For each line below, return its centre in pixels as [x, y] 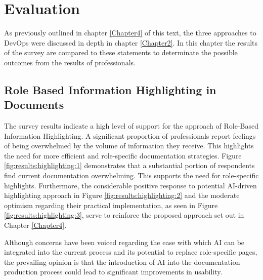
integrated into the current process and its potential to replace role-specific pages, [131, 252]
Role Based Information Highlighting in [110, 89]
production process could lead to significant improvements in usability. [113, 272]
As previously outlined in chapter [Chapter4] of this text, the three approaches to [130, 33]
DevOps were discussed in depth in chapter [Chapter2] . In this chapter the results [131, 42]
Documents [34, 105]
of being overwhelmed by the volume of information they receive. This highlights [129, 146]
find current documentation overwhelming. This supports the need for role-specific [131, 175]
